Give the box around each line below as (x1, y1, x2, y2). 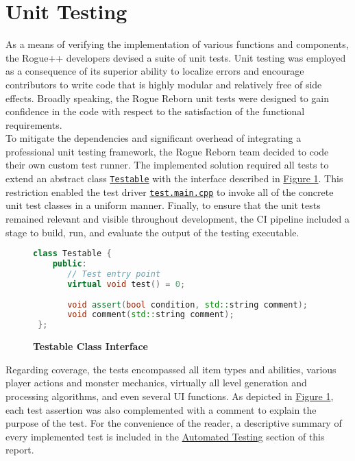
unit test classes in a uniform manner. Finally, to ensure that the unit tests (5, 198, 321, 212)
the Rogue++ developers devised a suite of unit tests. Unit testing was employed (5, 50, 346, 64)
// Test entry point (67, 269, 161, 279)
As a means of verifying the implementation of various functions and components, (5, 37, 349, 51)
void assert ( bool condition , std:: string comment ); (67, 299, 308, 310)
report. (5, 443, 34, 457)
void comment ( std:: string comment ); (67, 310, 234, 320)
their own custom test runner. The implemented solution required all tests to (5, 158, 329, 172)
